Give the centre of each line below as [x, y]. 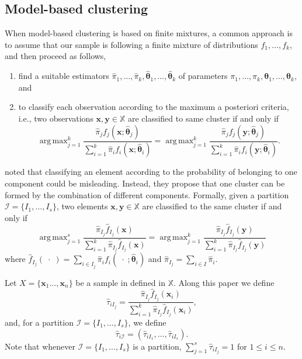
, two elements [82, 206]
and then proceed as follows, [55, 56]
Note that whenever [40, 346]
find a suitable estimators [64, 76]
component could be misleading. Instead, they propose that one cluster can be [145, 183]
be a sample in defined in [120, 282]
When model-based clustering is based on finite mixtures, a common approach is [149, 33]
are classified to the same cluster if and [212, 206]
